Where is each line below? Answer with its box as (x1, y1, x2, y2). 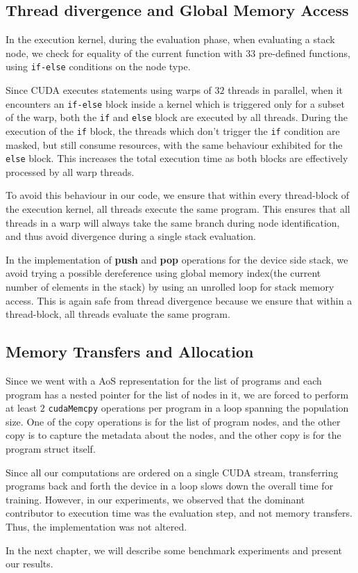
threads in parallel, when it (228, 83, 343, 97)
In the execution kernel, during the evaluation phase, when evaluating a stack (6, 32, 335, 47)
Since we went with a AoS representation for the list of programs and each (6, 373, 322, 387)
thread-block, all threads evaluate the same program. (6, 307, 230, 321)
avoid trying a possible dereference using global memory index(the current (6, 266, 321, 280)
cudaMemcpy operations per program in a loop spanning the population (48, 401, 349, 415)
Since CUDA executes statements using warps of (6, 83, 212, 97)
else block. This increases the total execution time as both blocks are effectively (6, 151, 348, 166)
